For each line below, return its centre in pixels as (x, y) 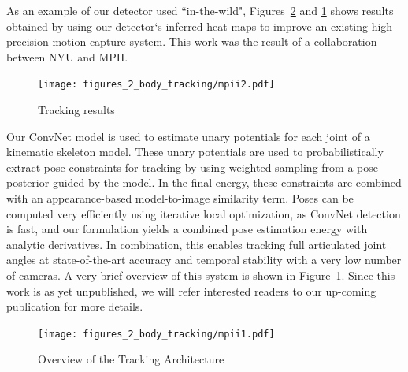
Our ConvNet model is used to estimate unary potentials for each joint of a (188, 136)
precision (28, 41)
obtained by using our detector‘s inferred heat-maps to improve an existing (187, 26)
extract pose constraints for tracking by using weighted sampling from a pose (192, 167)
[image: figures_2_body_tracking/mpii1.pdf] (156, 334)
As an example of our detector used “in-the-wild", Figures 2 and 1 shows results (200, 10)
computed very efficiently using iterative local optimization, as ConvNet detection (204, 213)
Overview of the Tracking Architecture (131, 359)
